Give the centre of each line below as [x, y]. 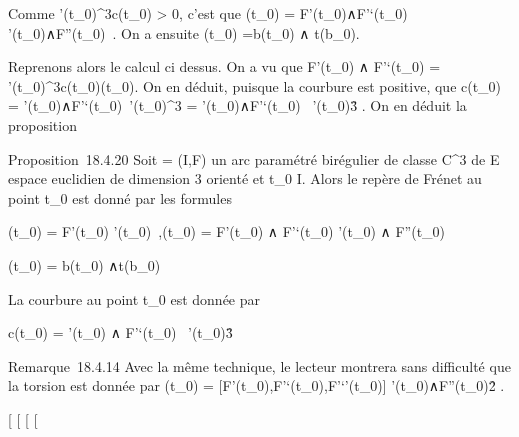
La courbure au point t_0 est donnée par [134, 298]
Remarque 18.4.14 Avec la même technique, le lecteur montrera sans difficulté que [259, 365]
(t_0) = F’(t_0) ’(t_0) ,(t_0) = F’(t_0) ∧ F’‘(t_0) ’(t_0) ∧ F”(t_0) [227, 231]
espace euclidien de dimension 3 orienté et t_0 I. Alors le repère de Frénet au [245, 178]
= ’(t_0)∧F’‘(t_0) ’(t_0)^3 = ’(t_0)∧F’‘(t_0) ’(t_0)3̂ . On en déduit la [237, 105]
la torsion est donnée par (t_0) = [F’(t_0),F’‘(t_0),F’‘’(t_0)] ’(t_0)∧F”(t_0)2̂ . [256, 385]
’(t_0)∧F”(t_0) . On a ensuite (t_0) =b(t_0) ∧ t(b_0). [184, 32]
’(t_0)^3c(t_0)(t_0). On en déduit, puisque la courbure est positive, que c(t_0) [255, 85]
